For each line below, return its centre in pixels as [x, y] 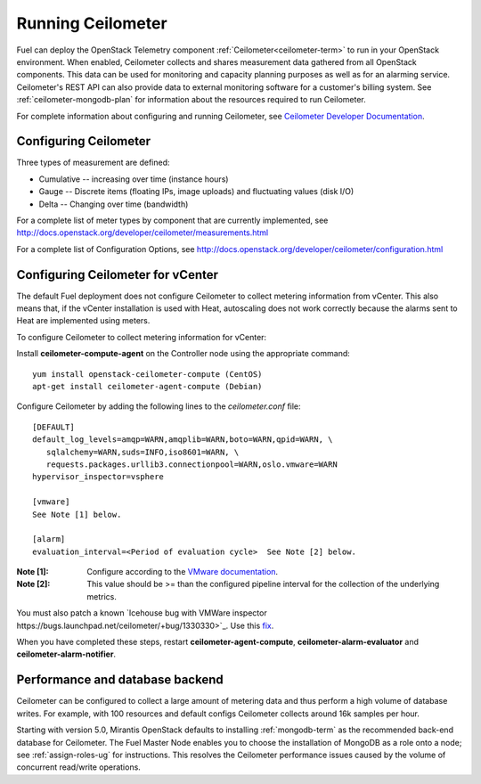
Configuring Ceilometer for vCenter [117, 275]
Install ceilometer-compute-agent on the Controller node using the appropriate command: [183, 354]
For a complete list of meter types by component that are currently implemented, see [172, 220]
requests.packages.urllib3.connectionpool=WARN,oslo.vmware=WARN [192, 464]
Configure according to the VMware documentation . [183, 572]
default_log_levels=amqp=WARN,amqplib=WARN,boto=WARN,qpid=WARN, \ [183, 440]
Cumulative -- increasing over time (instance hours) [134, 179]
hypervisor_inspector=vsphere [98, 477]
